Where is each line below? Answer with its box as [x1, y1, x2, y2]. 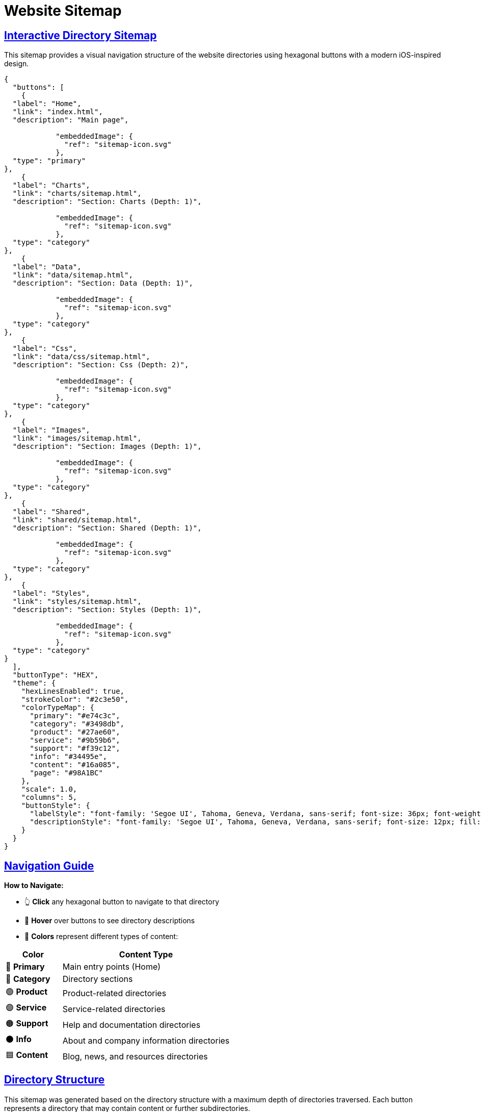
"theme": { [12, 679, 56, 688]
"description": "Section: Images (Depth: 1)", [12, 442, 202, 451]
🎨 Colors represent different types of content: [24, 932, 178, 941]
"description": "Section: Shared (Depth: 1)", [12, 524, 202, 533]
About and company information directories [62, 1035, 230, 1046]
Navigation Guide [4, 859, 94, 872]
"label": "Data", [12, 263, 82, 271]
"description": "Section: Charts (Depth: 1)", [12, 197, 202, 206]
